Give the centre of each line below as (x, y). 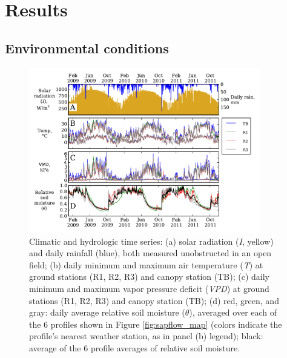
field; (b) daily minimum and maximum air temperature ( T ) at (146, 264)
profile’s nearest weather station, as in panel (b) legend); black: (146, 336)
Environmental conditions (87, 48)
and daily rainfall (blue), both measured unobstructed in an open (150, 253)
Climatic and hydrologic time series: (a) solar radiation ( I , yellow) (151, 241)
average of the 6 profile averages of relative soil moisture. (135, 347)
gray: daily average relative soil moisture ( (107, 312)
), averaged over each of (233, 312)
